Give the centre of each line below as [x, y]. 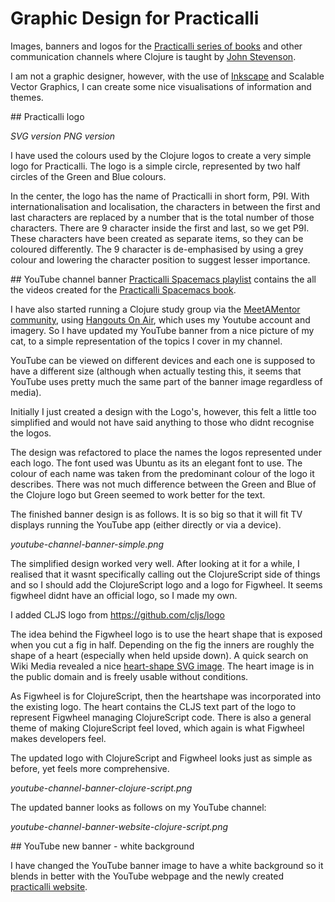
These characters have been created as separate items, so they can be [157, 238]
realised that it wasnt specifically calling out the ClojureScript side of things [165, 574]
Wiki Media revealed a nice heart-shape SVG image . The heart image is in [162, 666]
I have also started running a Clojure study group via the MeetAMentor [155, 309]
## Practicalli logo [47, 116]
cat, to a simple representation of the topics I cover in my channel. [146, 341]
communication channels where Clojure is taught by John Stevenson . [153, 56]
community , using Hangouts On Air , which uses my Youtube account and [160, 319]
